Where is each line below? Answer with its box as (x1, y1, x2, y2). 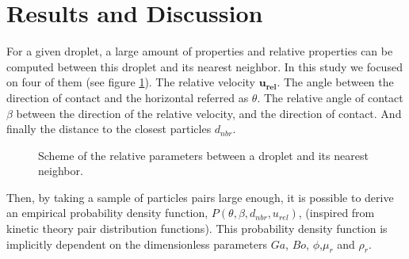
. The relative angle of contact (257, 89, 403, 105)
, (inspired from (298, 204, 375, 221)
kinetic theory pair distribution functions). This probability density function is (6, 220, 388, 237)
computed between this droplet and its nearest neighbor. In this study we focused (6, 58, 403, 74)
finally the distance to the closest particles (6, 120, 212, 137)
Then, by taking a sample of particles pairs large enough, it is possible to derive (6, 189, 394, 205)
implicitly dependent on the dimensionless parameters (6, 235, 267, 252)
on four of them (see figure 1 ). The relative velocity (6, 74, 256, 90)
